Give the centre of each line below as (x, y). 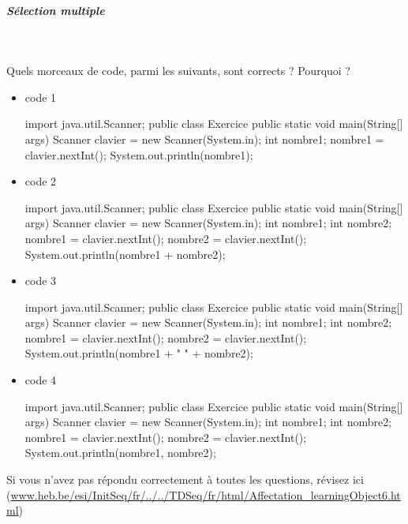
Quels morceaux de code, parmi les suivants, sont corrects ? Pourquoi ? (178, 71)
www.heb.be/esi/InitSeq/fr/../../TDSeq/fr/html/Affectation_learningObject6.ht (206, 494)
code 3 (41, 281)
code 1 (41, 97)
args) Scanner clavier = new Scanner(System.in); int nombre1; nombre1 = (204, 138)
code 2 (41, 181)
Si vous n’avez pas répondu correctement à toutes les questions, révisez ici (185, 479)
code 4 (41, 380)
